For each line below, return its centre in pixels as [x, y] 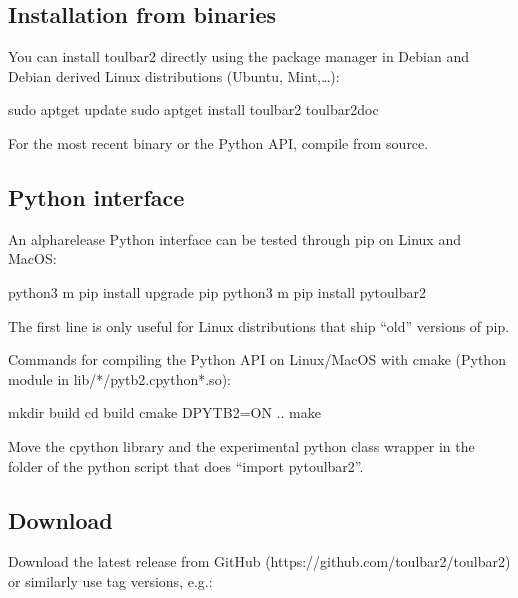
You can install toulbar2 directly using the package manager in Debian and [238, 56]
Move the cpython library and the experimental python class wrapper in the [241, 445]
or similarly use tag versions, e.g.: [110, 580]
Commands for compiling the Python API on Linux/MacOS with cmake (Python [257, 359]
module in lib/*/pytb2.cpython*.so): [119, 378]
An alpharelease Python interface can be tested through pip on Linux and [234, 238]
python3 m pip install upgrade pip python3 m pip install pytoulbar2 [217, 291]
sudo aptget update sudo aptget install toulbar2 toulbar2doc [193, 109]
